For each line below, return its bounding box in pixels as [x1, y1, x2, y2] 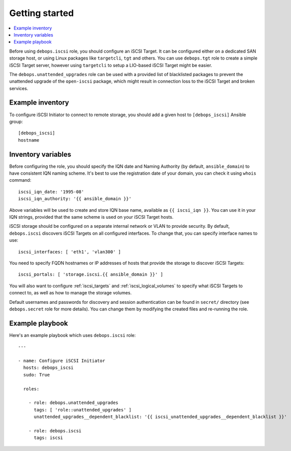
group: [9, 118, 23, 125]
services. [9, 85, 28, 91]
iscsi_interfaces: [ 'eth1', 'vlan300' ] [18, 249, 121, 255]
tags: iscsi [33, 435, 63, 440]
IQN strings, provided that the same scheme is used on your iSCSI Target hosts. [9, 214, 173, 220]
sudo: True [23, 372, 50, 377]
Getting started [9, 8, 74, 19]
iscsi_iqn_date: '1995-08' [18, 189, 84, 195]
